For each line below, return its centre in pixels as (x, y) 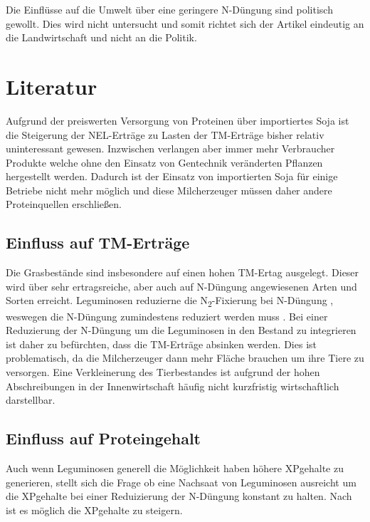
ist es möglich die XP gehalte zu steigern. (94, 510)
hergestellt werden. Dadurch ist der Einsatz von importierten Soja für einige (172, 176)
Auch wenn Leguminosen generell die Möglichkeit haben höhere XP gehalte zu (175, 468)
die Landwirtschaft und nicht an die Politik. (101, 37)
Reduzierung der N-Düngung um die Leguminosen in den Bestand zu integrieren (181, 330)
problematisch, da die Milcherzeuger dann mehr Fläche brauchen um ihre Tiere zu (185, 358)
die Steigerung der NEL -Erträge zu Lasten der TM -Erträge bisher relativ (165, 134)
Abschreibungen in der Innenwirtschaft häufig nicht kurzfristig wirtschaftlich (173, 386)
